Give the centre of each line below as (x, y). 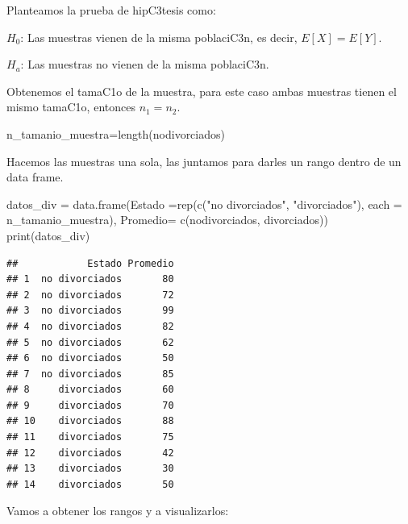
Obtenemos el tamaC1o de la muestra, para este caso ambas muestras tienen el (202, 91)
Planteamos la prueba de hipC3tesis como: (111, 10)
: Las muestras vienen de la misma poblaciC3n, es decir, (159, 37)
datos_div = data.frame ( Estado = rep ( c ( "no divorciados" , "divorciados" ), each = (204, 204)
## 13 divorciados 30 (90, 469)
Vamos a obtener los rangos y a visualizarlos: (118, 511)
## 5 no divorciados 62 (90, 342)
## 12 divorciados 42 (90, 453)
